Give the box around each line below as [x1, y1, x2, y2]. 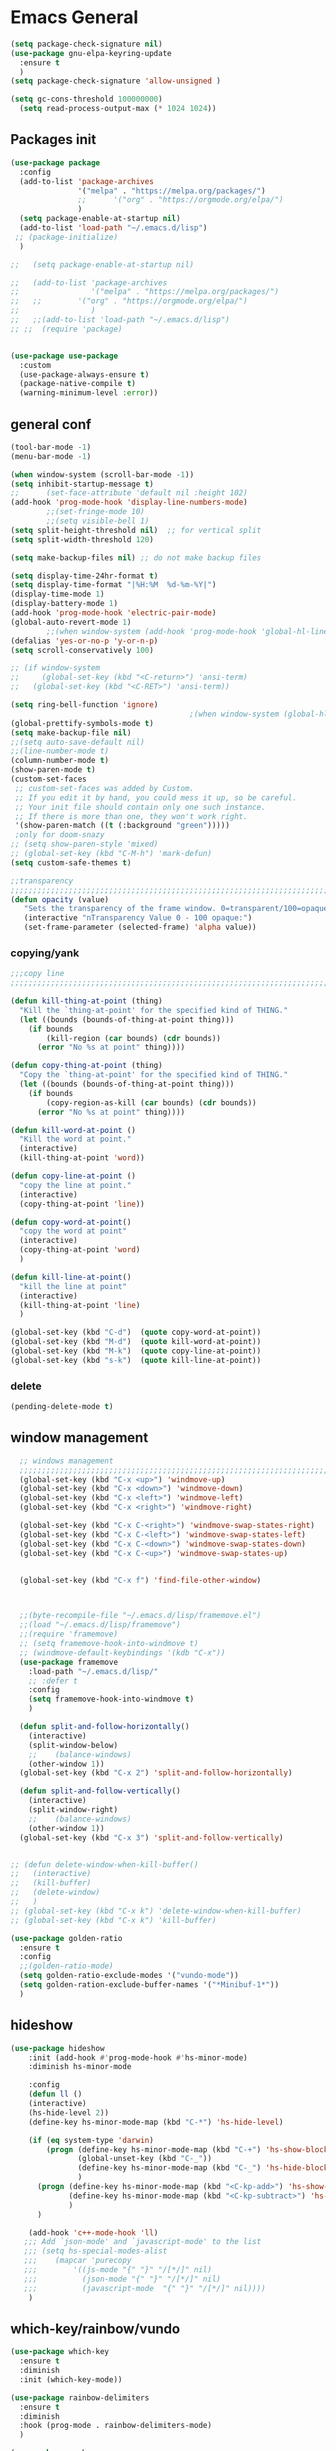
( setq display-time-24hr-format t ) [10, 571, 159, 581]
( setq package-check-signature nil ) [10, 39, 163, 49]
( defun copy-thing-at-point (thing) [10, 1061, 163, 1071]
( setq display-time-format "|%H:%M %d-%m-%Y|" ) [10, 580, 217, 590]
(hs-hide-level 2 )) [28, 2107, 110, 2118]
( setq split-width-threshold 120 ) [10, 534, 155, 545]
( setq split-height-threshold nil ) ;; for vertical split [10, 525, 262, 535]
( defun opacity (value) [10, 894, 110, 905]
